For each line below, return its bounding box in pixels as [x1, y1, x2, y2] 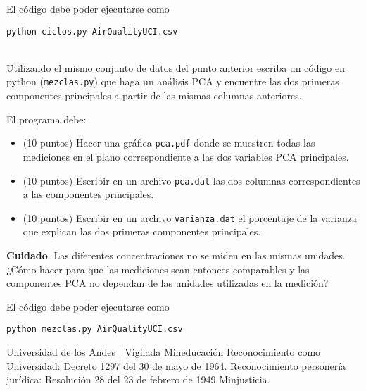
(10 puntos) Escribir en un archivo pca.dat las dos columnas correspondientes [23, 173, 360, 187]
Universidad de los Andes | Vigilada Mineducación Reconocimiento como [6, 345, 321, 359]
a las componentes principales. [23, 187, 154, 201]
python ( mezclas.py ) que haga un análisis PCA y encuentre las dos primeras [6, 74, 339, 89]
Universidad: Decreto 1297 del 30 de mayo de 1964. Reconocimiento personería [6, 358, 346, 373]
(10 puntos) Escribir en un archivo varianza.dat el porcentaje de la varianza [23, 210, 357, 225]
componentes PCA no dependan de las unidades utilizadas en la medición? [6, 275, 329, 290]
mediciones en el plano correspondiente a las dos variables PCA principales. [23, 149, 349, 163]
